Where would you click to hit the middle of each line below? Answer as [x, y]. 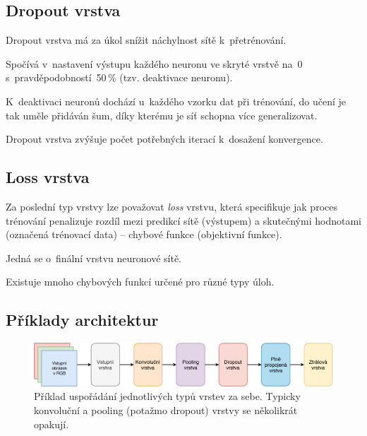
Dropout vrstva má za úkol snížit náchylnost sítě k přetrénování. [146, 40]
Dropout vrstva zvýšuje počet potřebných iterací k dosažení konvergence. [164, 139]
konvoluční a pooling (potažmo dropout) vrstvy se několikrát [166, 410]
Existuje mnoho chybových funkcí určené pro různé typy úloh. [140, 282]
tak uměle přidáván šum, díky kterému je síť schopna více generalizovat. [162, 115]
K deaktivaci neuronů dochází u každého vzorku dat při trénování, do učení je [176, 101]
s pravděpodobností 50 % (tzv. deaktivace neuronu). [119, 77]
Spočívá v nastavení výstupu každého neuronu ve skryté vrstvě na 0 [154, 63]
